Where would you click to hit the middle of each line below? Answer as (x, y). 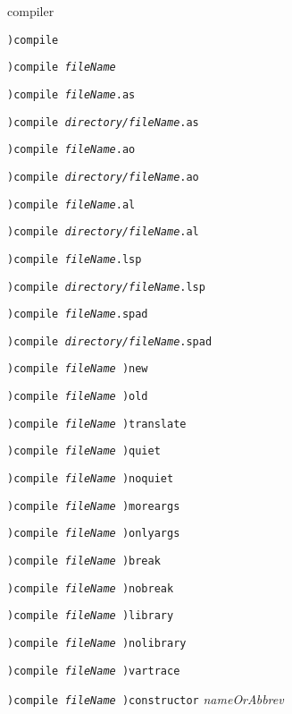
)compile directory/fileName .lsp (106, 287)
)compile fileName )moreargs (94, 506)
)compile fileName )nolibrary (97, 644)
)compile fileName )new (78, 369)
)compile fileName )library (91, 616)
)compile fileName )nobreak (91, 588)
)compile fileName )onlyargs (94, 534)
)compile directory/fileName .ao (103, 177)
